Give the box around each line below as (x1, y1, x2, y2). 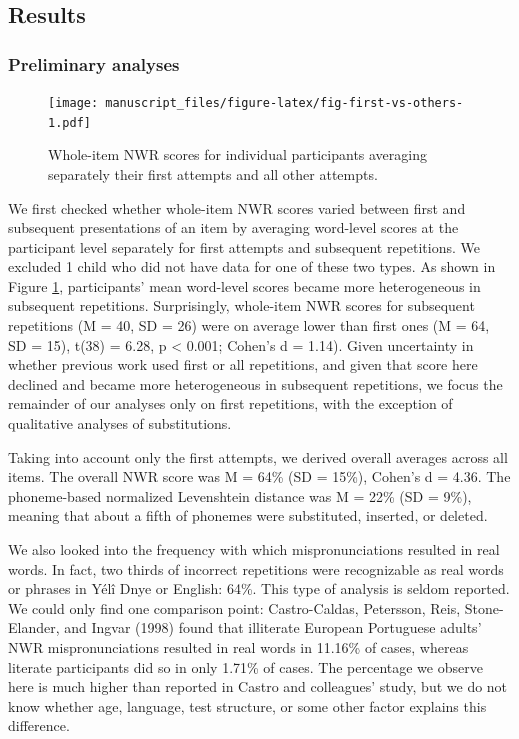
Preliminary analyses (8, 51, 180, 76)
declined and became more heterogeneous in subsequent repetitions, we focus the (8, 373, 503, 394)
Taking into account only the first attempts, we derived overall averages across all (8, 446, 508, 467)
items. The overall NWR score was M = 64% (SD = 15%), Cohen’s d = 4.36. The (8, 466, 511, 487)
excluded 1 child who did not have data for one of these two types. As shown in (8, 256, 496, 277)
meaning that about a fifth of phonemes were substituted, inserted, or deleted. (8, 505, 488, 526)
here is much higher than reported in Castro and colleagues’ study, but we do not (8, 676, 508, 697)
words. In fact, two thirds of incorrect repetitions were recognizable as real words (8, 558, 504, 579)
